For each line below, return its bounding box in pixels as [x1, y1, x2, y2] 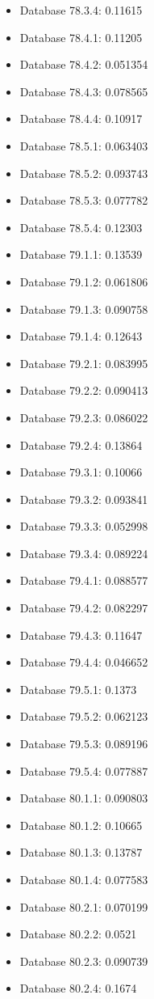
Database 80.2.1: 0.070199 [19, 898, 148, 915]
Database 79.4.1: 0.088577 [19, 572, 148, 589]
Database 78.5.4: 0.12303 [19, 218, 143, 235]
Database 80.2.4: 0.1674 [19, 980, 137, 997]
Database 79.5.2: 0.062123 [19, 708, 148, 725]
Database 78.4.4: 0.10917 [19, 110, 143, 127]
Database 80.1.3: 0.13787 [19, 844, 143, 861]
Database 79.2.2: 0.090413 [19, 382, 148, 399]
